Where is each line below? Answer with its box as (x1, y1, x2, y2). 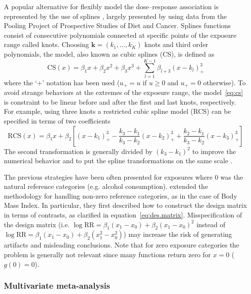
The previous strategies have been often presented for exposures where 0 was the (4, 171, 243, 182)
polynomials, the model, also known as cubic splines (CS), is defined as (4, 48, 214, 59)
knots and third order (144, 39, 208, 49)
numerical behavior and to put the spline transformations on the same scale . (4, 155, 233, 166)
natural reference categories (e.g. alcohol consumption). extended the (4, 181, 208, 191)
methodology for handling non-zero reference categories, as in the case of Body (4, 190, 237, 201)
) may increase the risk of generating (123, 229, 232, 239)
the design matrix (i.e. (4, 219, 70, 229)
